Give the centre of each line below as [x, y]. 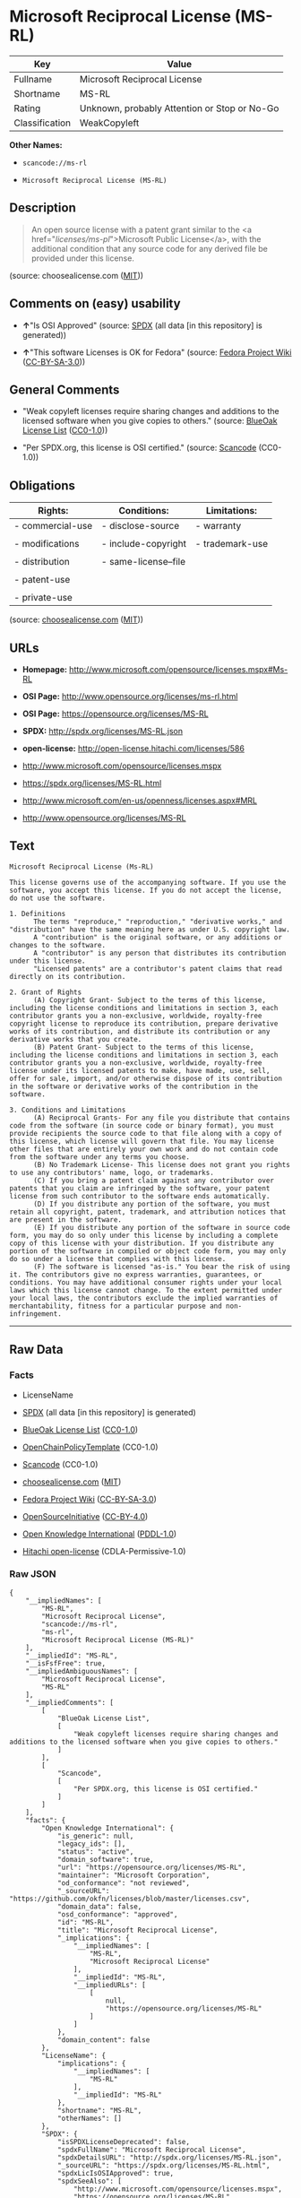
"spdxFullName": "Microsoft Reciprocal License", [151, 2150]
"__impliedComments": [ [70, 1702]
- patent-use [42, 580]
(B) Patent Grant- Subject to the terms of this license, [143, 1047]
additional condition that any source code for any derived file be [150, 248]
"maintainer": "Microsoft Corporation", [133, 1875]
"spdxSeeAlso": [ [90, 2181]
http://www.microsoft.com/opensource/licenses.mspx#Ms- [178, 669]
